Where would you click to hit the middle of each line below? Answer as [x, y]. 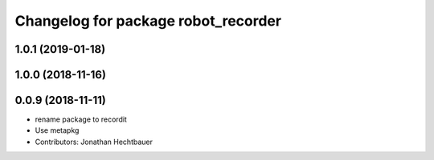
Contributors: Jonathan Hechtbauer [94, 142]
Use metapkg [57, 130]
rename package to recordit [81, 119]
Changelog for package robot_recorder [148, 21]
